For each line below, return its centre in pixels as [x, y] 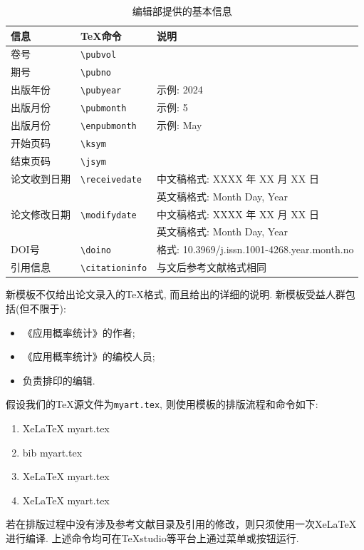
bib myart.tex [52, 452]
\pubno [96, 73]
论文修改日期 [41, 214]
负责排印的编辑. [59, 380]
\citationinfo [114, 269]
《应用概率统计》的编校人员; [89, 356]
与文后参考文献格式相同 [212, 267]
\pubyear [101, 91]
